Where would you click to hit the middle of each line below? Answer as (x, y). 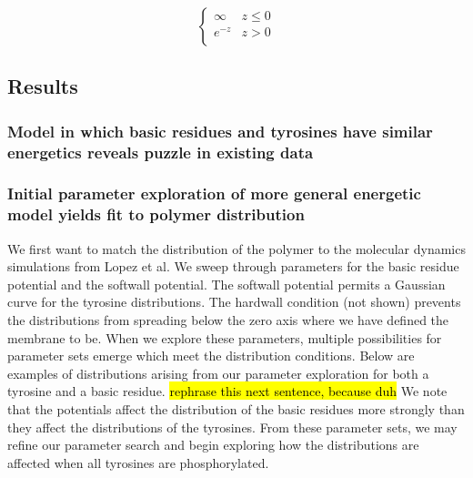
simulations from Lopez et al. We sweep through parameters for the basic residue (233, 266)
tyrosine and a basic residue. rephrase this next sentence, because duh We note (227, 391)
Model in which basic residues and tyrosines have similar (220, 131)
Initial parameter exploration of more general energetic (214, 193)
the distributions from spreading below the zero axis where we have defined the (228, 320)
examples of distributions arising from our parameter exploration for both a (218, 373)
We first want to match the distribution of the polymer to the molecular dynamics (236, 248)
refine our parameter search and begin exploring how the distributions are (213, 445)
